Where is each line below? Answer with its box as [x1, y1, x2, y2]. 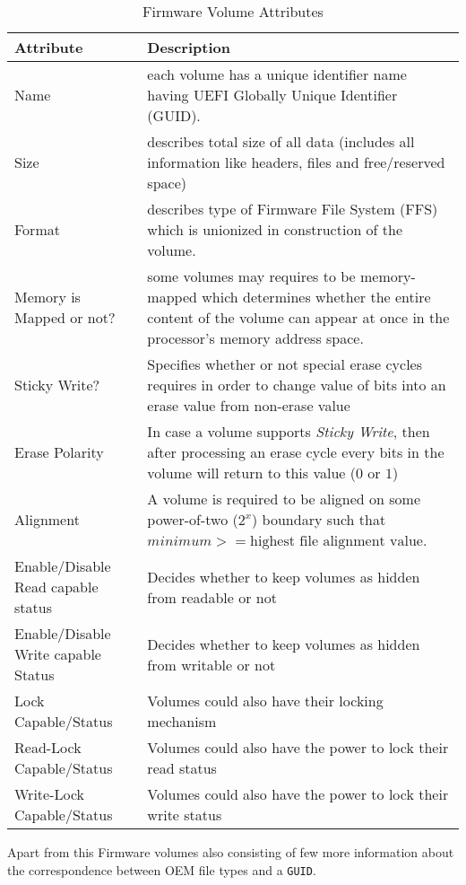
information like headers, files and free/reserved [147, 152, 445, 172]
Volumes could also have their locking [147, 690, 384, 711]
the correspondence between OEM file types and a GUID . [7, 860, 316, 879]
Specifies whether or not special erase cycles [147, 354, 423, 374]
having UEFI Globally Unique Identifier [147, 84, 398, 105]
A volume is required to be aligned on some [147, 488, 421, 509]
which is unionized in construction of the [147, 219, 403, 240]
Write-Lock [14, 784, 85, 804]
